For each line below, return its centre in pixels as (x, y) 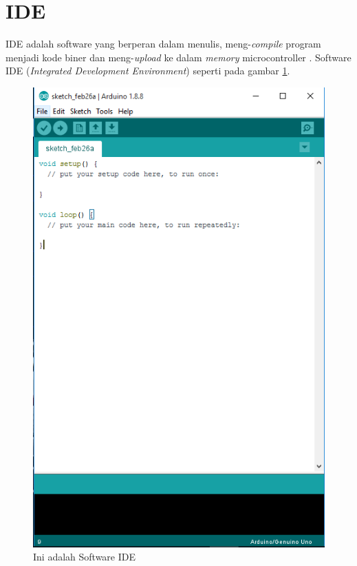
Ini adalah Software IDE (85, 557)
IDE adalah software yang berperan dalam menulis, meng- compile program (163, 44)
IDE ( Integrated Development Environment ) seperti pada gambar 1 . (148, 71)
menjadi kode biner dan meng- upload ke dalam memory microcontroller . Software (178, 57)
